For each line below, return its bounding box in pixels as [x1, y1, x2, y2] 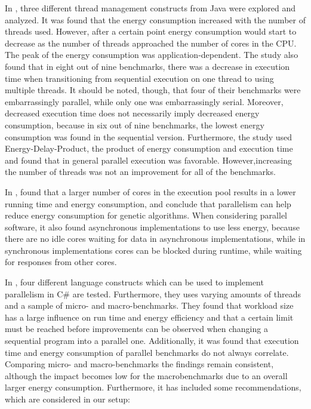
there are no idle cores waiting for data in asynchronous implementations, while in [5, 232, 306, 245]
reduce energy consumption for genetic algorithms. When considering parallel [5, 209, 287, 222]
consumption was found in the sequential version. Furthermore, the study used [5, 130, 292, 143]
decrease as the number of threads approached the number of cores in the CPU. [5, 36, 297, 49]
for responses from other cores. [5, 256, 117, 268]
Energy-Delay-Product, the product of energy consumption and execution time [5, 142, 293, 155]
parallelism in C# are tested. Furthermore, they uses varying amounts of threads [5, 287, 301, 300]
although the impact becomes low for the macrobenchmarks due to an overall [5, 369, 288, 382]
